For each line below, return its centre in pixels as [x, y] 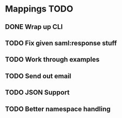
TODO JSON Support [37, 93]
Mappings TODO [39, 9]
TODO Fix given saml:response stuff [61, 43]
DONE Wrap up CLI [34, 27]
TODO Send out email [38, 76]
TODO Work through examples [52, 60]
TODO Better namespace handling [58, 109]
